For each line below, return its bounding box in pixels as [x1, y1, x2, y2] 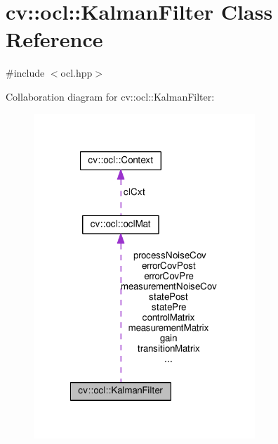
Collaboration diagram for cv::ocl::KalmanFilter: [6, 89, 215, 103]
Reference [6, 25, 103, 53]
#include [6, 65, 45, 80]
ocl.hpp [60, 65, 93, 80]
